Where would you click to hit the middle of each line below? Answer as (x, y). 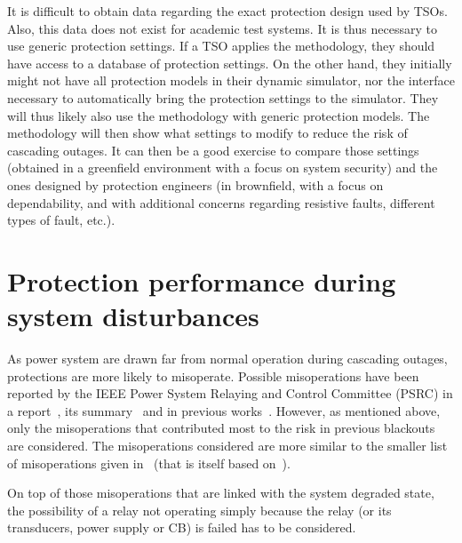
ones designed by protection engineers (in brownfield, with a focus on (195, 184)
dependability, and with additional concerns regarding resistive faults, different (221, 202)
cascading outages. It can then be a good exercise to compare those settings (213, 150)
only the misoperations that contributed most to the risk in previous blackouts (221, 428)
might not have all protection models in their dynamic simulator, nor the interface (231, 80)
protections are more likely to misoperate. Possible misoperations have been (213, 375)
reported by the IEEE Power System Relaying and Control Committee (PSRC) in (230, 393)
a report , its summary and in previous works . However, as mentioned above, (224, 410)
